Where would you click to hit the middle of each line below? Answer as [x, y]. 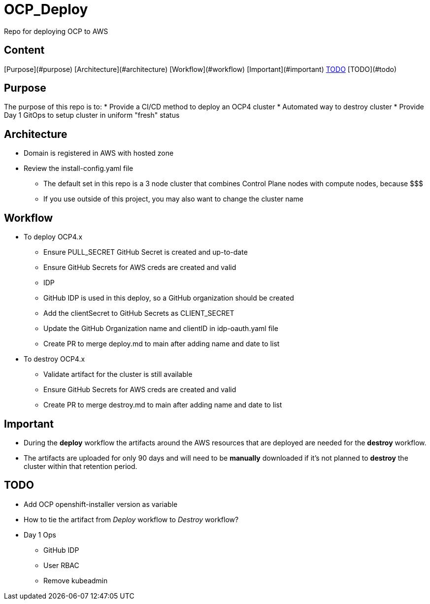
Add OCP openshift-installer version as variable [101, 504]
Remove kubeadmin [76, 580]
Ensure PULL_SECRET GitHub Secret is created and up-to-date [146, 252]
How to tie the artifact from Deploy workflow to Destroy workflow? [131, 519]
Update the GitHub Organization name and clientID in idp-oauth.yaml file [161, 329]
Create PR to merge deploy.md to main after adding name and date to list [162, 344]
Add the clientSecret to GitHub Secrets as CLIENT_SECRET [139, 313]
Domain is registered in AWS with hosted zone [99, 153]
